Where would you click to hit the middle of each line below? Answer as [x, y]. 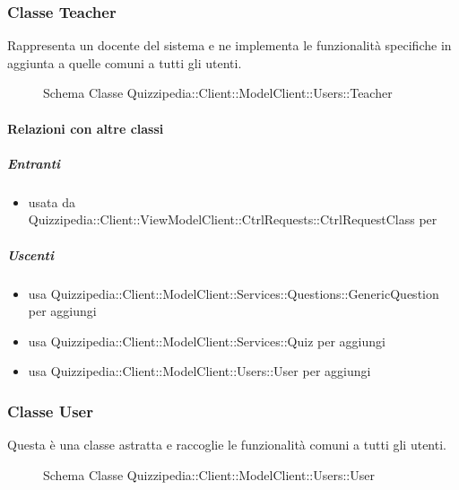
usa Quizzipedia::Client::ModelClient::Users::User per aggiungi [199, 371]
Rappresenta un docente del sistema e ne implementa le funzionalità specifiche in [229, 45]
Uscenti [30, 254]
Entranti [34, 163]
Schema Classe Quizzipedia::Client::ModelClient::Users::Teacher [218, 93]
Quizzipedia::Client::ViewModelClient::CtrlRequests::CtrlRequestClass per [233, 219]
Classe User [50, 411]
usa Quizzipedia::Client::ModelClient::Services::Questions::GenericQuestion [234, 293]
